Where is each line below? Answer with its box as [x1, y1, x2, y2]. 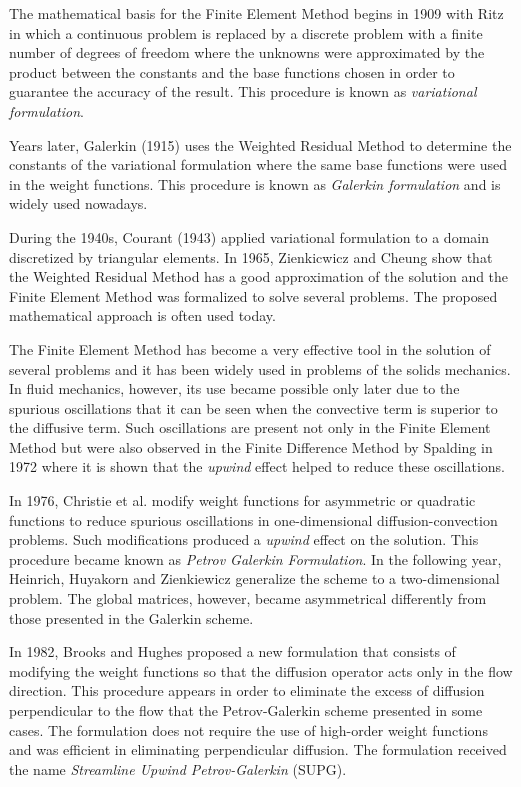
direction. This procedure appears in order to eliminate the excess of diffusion [9, 680, 485, 701]
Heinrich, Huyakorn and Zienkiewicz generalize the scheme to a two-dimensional [9, 568, 500, 589]
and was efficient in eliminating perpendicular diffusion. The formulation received [9, 739, 507, 760]
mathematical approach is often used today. [9, 305, 276, 326]
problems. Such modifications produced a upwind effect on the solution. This [9, 529, 479, 550]
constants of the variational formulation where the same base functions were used [9, 154, 507, 175]
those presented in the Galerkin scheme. [9, 607, 254, 628]
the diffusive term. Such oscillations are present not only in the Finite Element [9, 417, 491, 438]
